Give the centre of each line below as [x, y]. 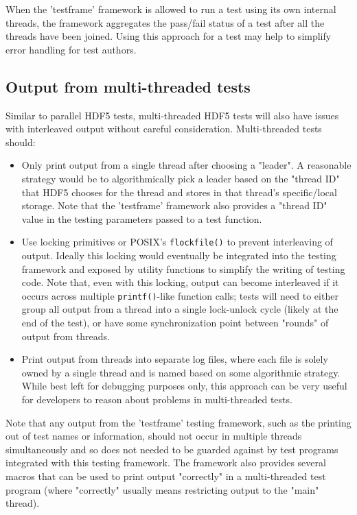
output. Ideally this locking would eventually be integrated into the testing [179, 255]
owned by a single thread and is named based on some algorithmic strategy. [181, 372]
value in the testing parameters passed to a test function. [142, 218]
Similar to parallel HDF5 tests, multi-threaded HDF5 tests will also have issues [172, 115]
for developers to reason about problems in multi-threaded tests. [157, 399]
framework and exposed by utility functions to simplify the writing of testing [183, 268]
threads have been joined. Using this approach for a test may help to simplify [169, 36]
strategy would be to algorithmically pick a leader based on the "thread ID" [181, 178]
